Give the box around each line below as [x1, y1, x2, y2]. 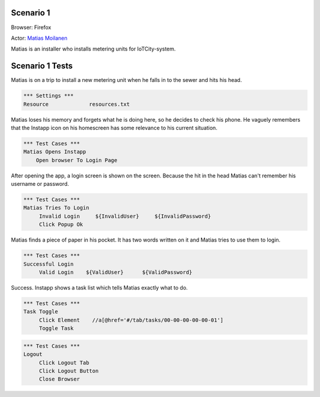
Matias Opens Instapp [23, 148, 87, 155]
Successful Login [23, 261, 74, 267]
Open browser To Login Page [36, 157, 118, 163]
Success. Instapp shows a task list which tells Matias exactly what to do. [11, 284, 188, 291]
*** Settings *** [23, 93, 74, 99]
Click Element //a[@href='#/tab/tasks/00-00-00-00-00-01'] [39, 316, 224, 323]
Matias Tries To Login [23, 205, 89, 211]
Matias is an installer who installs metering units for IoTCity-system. [11, 45, 176, 53]
